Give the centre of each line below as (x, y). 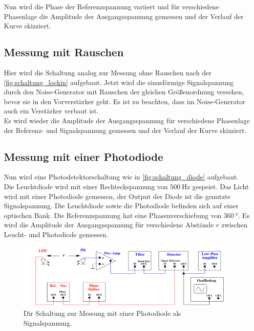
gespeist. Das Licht (221, 186)
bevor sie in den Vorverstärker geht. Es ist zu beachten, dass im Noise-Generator (125, 101)
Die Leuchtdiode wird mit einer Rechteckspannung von (86, 186)
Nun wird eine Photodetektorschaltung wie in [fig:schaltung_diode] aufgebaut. (121, 177)
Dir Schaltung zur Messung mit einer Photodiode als (102, 313)
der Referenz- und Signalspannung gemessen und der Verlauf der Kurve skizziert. (125, 130)
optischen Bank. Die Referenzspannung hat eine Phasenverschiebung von (113, 215)
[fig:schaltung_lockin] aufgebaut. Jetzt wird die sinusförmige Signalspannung (119, 82)
